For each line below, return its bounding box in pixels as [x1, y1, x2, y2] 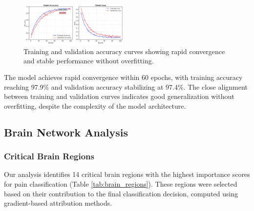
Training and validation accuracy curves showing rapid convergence [23, 46, 225, 56]
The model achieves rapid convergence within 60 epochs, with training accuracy [4, 72, 243, 82]
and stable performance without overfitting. [23, 56, 154, 66]
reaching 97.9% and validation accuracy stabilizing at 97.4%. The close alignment [4, 81, 248, 92]
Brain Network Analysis [4, 124, 128, 139]
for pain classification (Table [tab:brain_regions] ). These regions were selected [4, 179, 237, 189]
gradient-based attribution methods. [4, 198, 112, 208]
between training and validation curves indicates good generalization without [4, 91, 234, 101]
